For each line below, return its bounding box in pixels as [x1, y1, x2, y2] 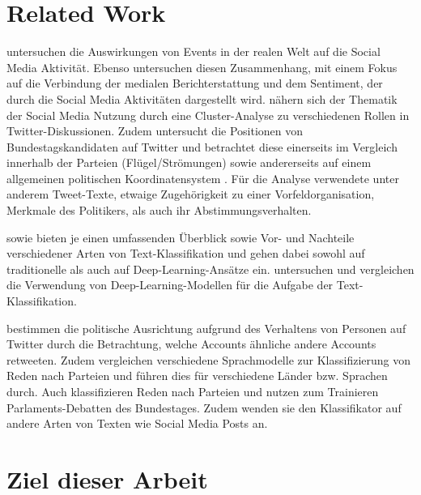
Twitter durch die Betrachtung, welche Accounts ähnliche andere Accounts [6, 335, 376, 352]
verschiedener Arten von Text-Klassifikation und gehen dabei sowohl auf [6, 245, 365, 262]
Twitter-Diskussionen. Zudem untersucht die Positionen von [6, 122, 304, 139]
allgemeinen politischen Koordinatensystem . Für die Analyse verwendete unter [6, 169, 399, 186]
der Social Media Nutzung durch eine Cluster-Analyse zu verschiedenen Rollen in [6, 106, 410, 123]
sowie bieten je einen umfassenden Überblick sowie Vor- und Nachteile [6, 228, 355, 245]
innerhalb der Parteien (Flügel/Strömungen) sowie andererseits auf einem [6, 154, 372, 171]
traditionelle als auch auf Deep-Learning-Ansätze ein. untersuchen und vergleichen [6, 260, 415, 277]
